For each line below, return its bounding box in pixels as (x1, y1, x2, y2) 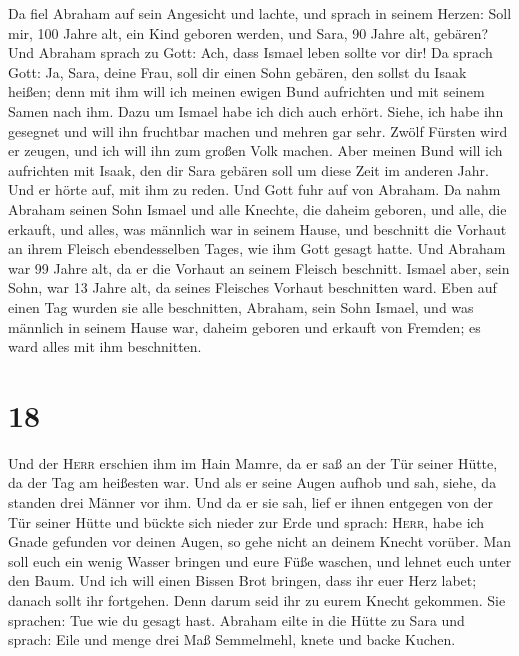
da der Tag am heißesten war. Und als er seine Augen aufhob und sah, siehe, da (8, 472, 497, 493)
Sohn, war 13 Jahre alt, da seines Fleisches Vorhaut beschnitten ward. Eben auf (8, 277, 497, 298)
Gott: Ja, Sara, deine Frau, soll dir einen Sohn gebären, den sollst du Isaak (8, 61, 467, 82)
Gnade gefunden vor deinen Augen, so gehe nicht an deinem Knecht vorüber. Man (8, 531, 512, 552)
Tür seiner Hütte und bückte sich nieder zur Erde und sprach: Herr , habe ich (8, 511, 485, 532)
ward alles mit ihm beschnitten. (8, 336, 202, 357)
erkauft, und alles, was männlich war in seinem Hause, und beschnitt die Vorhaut (8, 218, 507, 239)
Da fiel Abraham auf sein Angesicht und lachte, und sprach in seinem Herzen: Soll (8, 3, 512, 23)
